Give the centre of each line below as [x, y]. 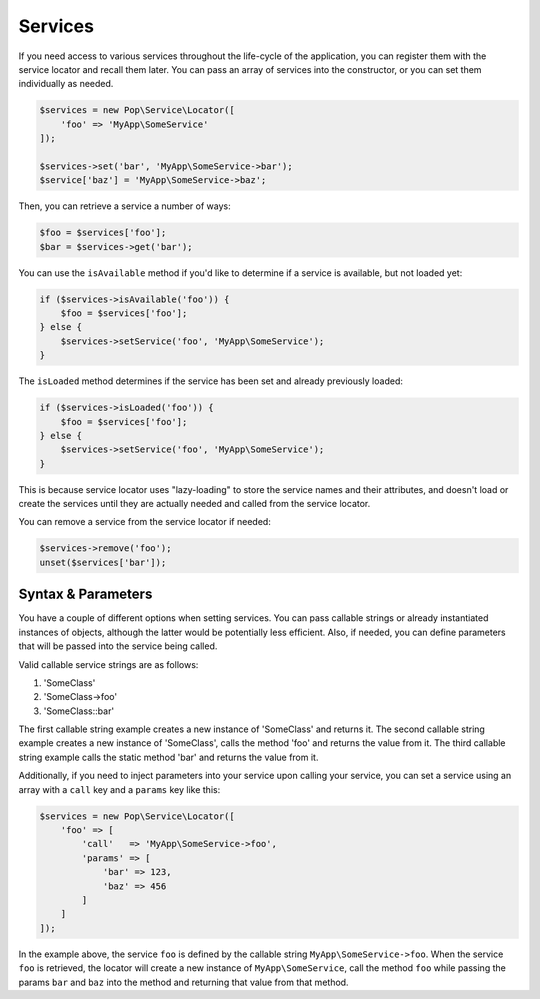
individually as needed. [66, 84]
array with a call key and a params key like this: [119, 789]
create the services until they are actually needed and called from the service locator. [194, 504]
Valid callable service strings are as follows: [108, 664]
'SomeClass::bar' [79, 711]
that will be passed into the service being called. [118, 646]
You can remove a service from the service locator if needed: [145, 522]
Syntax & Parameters [85, 594]
